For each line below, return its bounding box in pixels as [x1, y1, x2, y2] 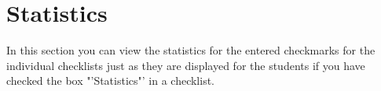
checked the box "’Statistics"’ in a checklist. [6, 72, 215, 89]
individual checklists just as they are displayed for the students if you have [6, 57, 365, 73]
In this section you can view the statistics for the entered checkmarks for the [6, 42, 376, 58]
